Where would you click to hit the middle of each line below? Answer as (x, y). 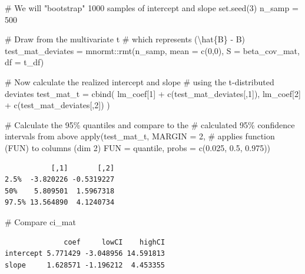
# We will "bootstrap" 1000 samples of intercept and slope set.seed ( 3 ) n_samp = (152, 8)
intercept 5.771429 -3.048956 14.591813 (85, 254)
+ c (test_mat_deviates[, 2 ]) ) (57, 105)
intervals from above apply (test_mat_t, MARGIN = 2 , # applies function (140, 136)
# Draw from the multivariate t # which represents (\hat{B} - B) (125, 39)
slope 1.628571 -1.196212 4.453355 (85, 265)
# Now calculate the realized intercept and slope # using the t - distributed (140, 81)
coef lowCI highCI (115, 242)
